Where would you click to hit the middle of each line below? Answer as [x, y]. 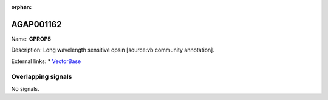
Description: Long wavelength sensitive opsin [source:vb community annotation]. [113, 50]
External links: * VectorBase [46, 61]
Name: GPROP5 [31, 39]
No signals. [25, 88]
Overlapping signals [42, 77]
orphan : [22, 7]
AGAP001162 [36, 24]
